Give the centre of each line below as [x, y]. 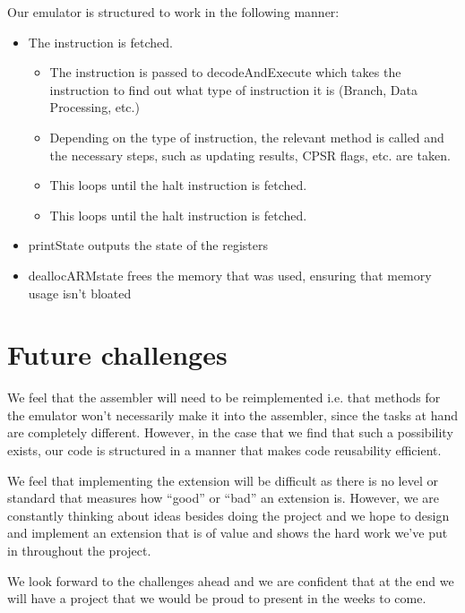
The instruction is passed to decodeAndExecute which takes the [225, 72]
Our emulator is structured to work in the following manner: [173, 12]
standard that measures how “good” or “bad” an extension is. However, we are [223, 498]
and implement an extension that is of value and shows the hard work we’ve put [228, 533]
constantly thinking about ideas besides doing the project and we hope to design [228, 515]
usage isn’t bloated [80, 293]
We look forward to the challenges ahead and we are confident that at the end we [231, 580]
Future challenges [117, 354]
